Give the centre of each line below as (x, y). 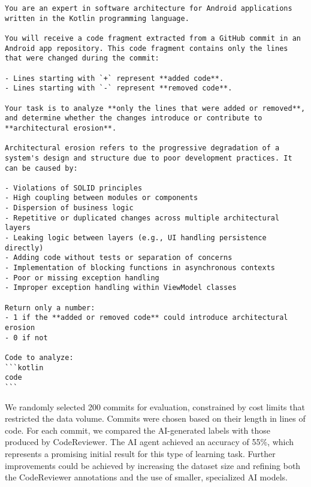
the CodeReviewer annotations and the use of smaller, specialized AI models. (146, 477)
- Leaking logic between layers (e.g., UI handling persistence (136, 238)
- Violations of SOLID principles (74, 188)
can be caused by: (41, 168)
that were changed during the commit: (82, 58)
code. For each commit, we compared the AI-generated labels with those (138, 430)
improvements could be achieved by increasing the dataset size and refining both (153, 465)
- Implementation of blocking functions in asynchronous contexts (140, 268)
